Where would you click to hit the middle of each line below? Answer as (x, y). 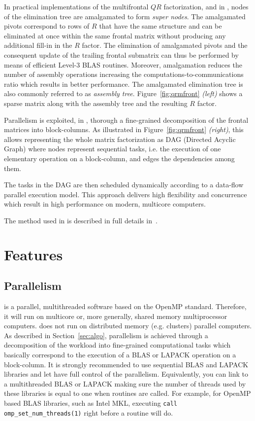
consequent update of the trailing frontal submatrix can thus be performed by (121, 54)
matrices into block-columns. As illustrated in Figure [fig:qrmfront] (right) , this (124, 129)
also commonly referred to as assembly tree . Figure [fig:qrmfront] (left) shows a (123, 93)
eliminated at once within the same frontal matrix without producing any (115, 35)
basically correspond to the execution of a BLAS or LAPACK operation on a (120, 355)
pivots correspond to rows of (47, 26)
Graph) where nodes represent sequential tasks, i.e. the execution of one (112, 149)
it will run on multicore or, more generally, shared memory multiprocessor (116, 316)
